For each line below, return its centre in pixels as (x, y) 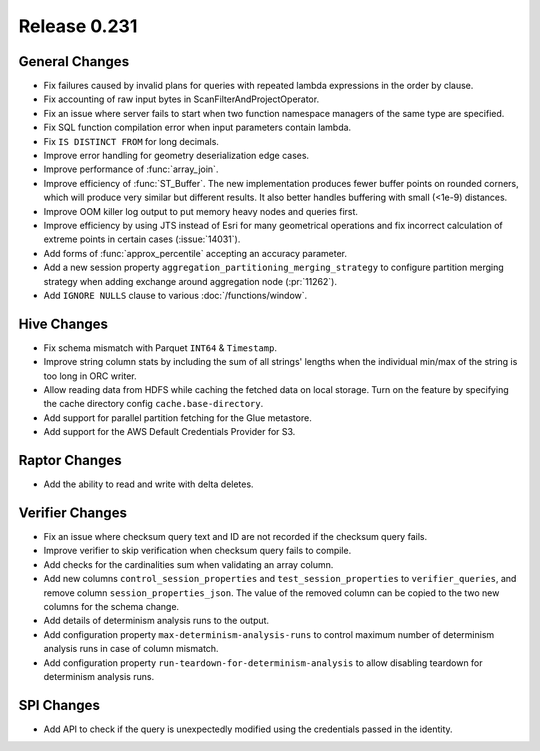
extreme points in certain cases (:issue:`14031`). (142, 239)
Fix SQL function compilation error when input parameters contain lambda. (197, 127)
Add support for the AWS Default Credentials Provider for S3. (169, 432)
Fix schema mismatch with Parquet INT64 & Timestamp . (160, 347)
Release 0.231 (78, 26)
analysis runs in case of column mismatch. (131, 649)
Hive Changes (63, 323)
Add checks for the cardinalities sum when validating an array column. (188, 564)
